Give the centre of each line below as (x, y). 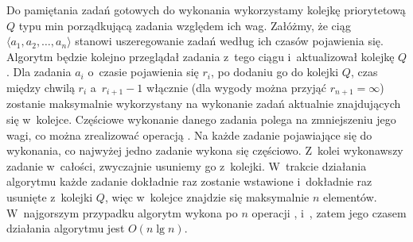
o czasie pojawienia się (143, 72)
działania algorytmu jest (66, 228)
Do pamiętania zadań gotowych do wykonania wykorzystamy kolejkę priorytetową (206, 10)
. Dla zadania (39, 72)
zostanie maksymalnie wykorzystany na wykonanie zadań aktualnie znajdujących (204, 104)
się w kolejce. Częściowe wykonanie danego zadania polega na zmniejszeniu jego (201, 119)
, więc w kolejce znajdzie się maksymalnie (207, 196)
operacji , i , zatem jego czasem (329, 212)
